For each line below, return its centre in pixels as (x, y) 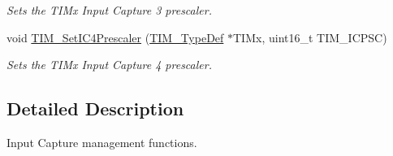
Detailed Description (95, 108)
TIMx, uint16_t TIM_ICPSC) (310, 37)
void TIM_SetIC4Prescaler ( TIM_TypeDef (115, 37)
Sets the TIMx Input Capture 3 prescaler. (109, 10)
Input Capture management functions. (102, 142)
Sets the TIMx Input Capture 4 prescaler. (109, 65)
